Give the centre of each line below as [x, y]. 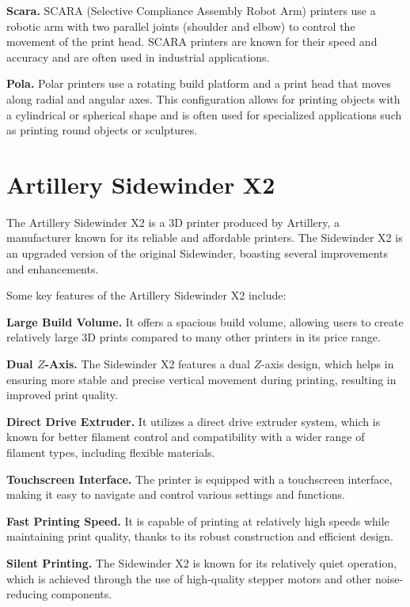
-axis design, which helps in [328, 364]
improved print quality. [62, 395]
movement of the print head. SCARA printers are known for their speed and [192, 41]
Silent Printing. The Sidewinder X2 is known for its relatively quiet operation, [202, 562]
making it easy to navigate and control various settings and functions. [176, 494]
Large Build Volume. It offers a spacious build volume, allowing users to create [205, 321]
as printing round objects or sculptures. [102, 130]
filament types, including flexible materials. [111, 452]
